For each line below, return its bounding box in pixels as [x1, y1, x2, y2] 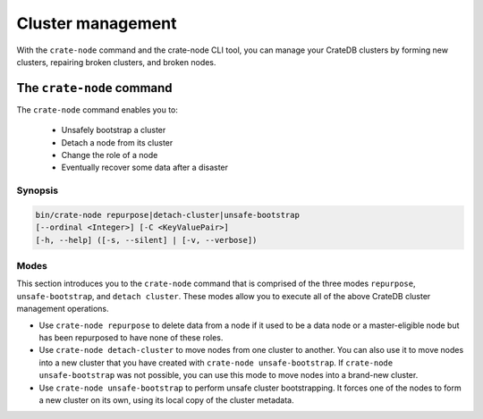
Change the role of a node [61, 150, 158, 161]
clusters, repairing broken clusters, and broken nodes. [16, 56, 216, 67]
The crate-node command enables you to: [16, 104, 179, 115]
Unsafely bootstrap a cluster [61, 125, 166, 136]
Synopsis [16, 184, 58, 197]
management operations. [16, 304, 109, 314]
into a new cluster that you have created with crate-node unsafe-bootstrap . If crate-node [38, 357, 394, 368]
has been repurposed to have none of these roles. [38, 332, 224, 343]
